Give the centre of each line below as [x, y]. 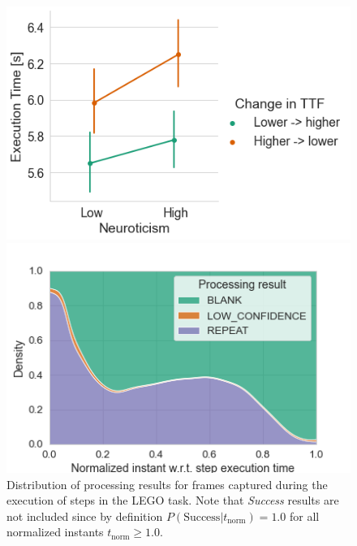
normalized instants [55, 532]
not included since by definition [85, 516]
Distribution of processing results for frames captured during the [167, 484]
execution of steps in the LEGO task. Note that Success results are [173, 500]
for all [304, 516]
